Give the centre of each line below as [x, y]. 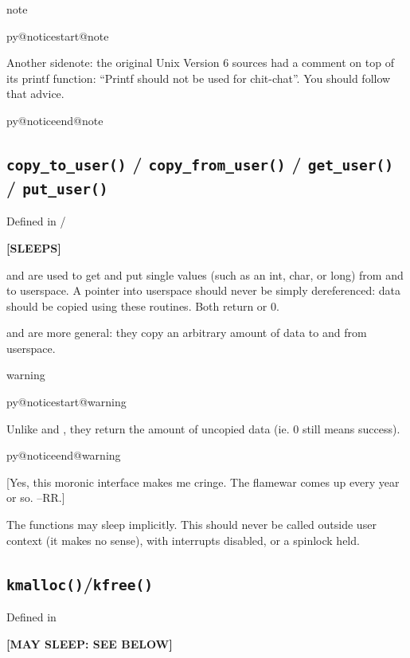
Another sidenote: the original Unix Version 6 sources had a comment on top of [200, 63]
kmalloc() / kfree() [80, 583]
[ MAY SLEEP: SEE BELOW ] [90, 643]
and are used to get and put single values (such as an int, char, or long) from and [205, 274]
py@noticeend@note [55, 120]
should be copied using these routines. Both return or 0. [143, 305]
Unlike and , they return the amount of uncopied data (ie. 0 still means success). [203, 428]
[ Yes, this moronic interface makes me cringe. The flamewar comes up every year [203, 482]
